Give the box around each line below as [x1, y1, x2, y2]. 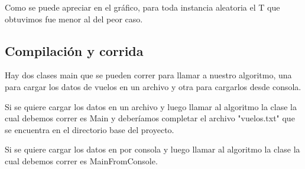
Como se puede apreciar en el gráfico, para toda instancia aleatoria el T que [5, 1, 280, 13]
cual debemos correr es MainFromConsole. [5, 154, 158, 167]
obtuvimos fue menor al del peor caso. [5, 12, 143, 25]
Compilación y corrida [5, 41, 144, 59]
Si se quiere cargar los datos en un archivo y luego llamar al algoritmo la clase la [5, 100, 297, 112]
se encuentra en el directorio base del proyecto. [5, 123, 174, 135]
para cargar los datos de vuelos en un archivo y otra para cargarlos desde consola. [5, 80, 301, 92]
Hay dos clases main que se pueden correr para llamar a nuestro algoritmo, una [5, 69, 292, 81]
